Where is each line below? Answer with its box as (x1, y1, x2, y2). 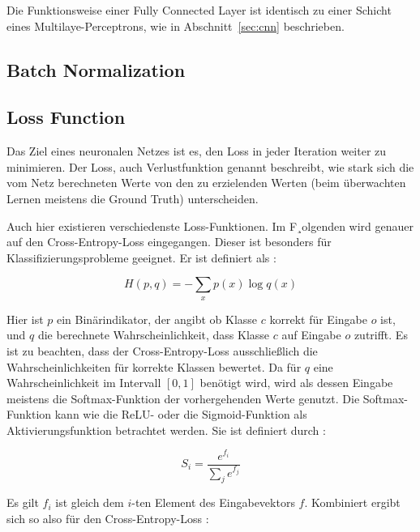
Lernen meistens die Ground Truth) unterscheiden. (6, 189, 259, 206)
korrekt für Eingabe (269, 310, 367, 327)
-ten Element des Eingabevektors (131, 494, 295, 511)
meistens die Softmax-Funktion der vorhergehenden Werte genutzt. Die (6, 389, 360, 406)
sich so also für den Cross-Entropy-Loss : (6, 509, 209, 526)
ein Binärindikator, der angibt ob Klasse (56, 310, 258, 327)
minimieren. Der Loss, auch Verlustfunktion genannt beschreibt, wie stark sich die (6, 158, 414, 175)
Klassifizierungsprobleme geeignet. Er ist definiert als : (6, 249, 276, 266)
